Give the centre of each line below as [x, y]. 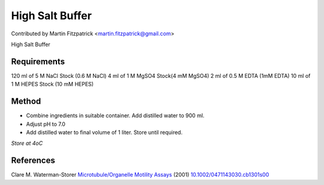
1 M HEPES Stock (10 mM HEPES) [52, 84]
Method [26, 101]
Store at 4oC [27, 143]
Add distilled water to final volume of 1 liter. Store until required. [104, 132]
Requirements [38, 61]
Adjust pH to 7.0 [46, 124]
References [33, 161]
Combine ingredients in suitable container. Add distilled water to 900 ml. [115, 116]
